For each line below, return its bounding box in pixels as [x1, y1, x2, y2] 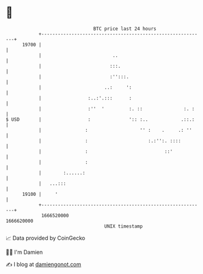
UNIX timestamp [104, 223, 143, 229]
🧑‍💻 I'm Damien [6, 248, 43, 256]
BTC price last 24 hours [93, 26, 157, 32]
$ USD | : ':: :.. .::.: [6, 116, 195, 123]
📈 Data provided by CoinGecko [6, 234, 86, 242]
